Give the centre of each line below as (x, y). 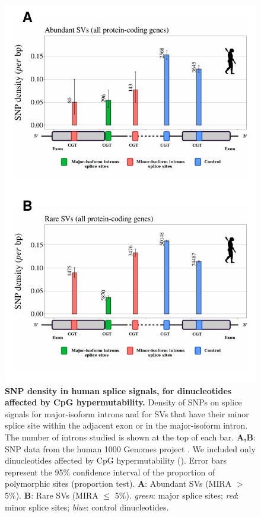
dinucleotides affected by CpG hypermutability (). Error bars (116, 460)
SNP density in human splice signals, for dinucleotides (118, 390)
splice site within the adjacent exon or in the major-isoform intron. (126, 425)
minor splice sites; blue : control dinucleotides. (87, 507)
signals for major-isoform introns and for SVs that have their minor (127, 413)
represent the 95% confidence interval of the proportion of (110, 472)
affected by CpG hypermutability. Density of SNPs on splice (123, 402)
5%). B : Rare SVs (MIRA (52, 495)
